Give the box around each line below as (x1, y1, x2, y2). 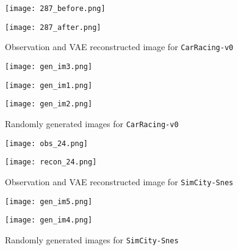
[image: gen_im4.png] (5, 216, 93, 225)
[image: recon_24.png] (5, 158, 97, 167)
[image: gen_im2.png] (5, 100, 93, 109)
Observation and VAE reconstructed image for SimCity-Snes (5, 175, 234, 188)
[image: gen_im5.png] (5, 197, 93, 206)
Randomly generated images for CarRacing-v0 (5, 117, 179, 130)
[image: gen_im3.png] (5, 62, 93, 71)
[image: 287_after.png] (5, 23, 101, 32)
